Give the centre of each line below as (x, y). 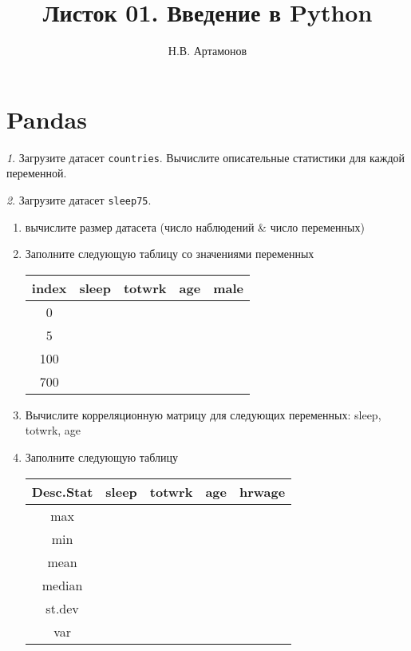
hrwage (263, 491)
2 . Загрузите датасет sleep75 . (79, 199)
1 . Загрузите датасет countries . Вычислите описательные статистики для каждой (206, 157)
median (62, 585)
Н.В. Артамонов (207, 51)
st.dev (62, 608)
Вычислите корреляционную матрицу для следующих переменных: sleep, (203, 414)
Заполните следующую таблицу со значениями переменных (170, 254)
